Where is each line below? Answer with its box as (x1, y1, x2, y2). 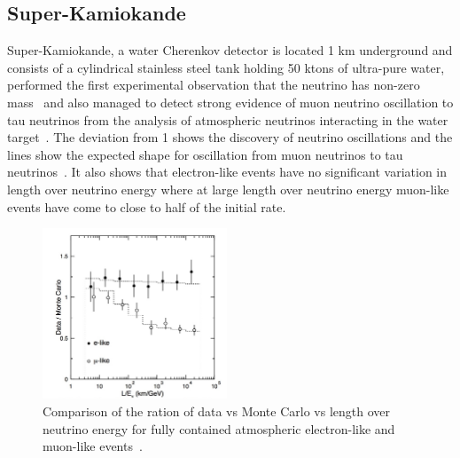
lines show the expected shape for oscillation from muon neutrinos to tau (7, 145, 403, 163)
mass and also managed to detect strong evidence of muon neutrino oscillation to (7, 92, 454, 111)
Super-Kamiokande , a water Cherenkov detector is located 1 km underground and (7, 41, 453, 59)
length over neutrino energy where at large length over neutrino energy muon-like (7, 179, 449, 198)
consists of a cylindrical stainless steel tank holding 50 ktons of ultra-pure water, (7, 58, 445, 76)
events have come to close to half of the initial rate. (7, 197, 286, 216)
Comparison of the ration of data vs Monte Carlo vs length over (43, 402, 390, 421)
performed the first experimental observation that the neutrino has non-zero (7, 75, 420, 94)
